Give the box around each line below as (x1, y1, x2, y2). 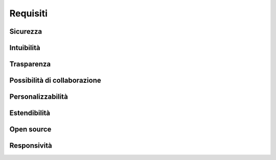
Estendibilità (9, 109, 51, 118)
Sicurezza (9, 27, 42, 36)
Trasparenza (9, 60, 51, 68)
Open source (9, 125, 52, 134)
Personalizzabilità (9, 93, 68, 101)
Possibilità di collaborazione (9, 76, 102, 85)
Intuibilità (9, 43, 40, 52)
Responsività (9, 141, 52, 150)
